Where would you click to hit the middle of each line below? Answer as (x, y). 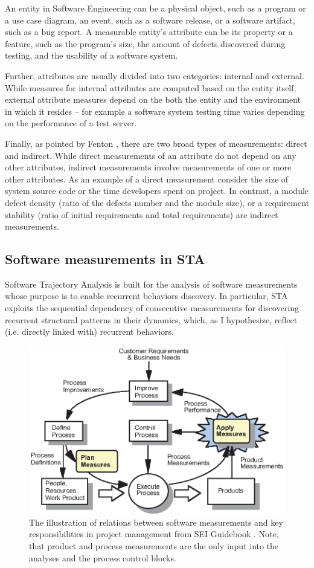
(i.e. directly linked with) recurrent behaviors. (89, 331)
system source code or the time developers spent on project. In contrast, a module (157, 191)
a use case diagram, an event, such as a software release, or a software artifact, (150, 20)
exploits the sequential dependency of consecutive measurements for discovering (152, 308)
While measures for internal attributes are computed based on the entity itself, (151, 87)
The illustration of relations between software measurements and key (156, 522)
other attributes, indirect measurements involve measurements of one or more (148, 167)
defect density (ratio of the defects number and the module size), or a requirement (157, 202)
